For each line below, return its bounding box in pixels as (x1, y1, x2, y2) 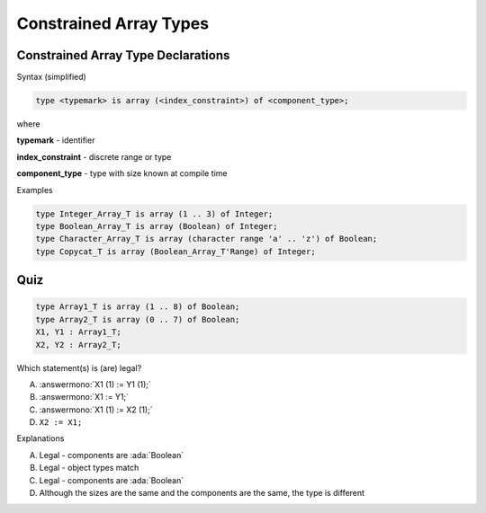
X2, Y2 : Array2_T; (35, 340, 121, 349)
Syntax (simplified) (16, 72, 87, 83)
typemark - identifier (16, 135, 95, 146)
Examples (16, 184, 53, 195)
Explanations (16, 433, 65, 444)
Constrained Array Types (16, 13, 210, 33)
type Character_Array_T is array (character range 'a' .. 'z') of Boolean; (35, 234, 378, 244)
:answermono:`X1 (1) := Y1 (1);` (39, 378, 152, 390)
